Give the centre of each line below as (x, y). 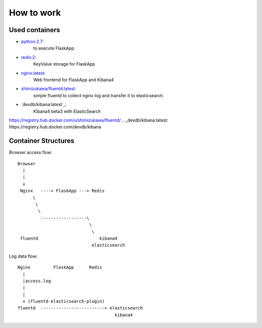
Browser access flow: (31, 153)
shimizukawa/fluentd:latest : (49, 89)
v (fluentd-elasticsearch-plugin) (64, 302)
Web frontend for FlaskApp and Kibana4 (74, 80)
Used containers (34, 30)
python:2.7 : (32, 42)
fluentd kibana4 (69, 238)
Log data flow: (23, 256)
